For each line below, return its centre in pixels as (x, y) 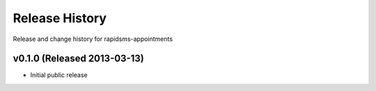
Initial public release (59, 75)
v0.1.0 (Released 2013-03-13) (78, 59)
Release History (60, 18)
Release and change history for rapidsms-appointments (93, 39)
